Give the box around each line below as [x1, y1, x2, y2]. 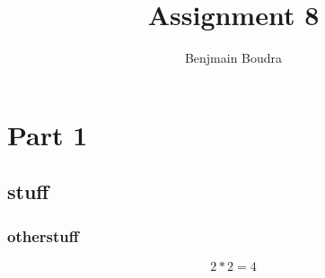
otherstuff [7, 224, 79, 247]
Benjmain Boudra [184, 48, 283, 67]
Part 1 [7, 116, 88, 152]
